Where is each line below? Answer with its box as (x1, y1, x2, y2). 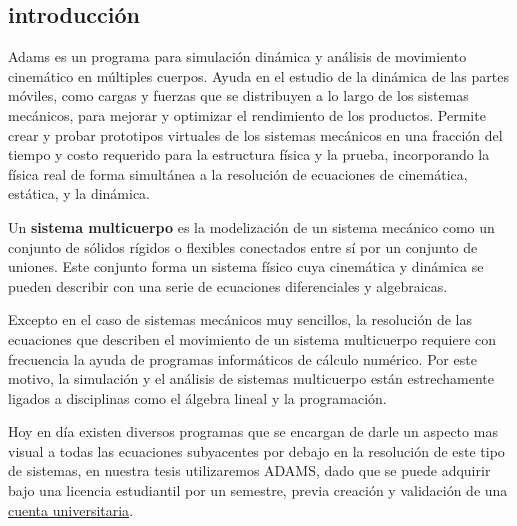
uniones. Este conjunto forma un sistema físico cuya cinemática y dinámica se (8, 256, 484, 277)
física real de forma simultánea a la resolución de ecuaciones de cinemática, (8, 163, 468, 184)
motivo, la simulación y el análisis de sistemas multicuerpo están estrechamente (8, 368, 494, 389)
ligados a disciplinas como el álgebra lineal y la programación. (8, 387, 387, 408)
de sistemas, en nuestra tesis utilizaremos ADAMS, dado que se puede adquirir (8, 460, 491, 481)
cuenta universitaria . (8, 499, 134, 520)
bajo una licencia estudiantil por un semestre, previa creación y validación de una (8, 480, 508, 501)
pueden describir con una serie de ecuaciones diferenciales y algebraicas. (8, 275, 448, 296)
